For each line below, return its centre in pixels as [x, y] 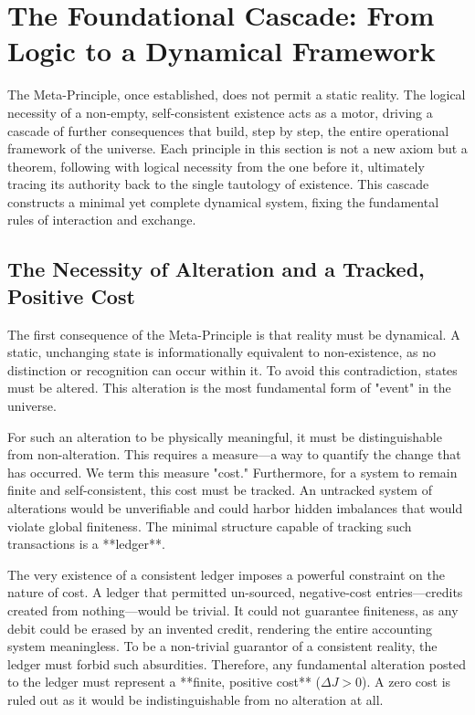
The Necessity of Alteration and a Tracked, [216, 269]
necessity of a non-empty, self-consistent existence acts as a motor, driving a [220, 112]
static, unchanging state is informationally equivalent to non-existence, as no [222, 352]
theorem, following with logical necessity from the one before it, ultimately [216, 166]
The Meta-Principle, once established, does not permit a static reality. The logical [237, 95]
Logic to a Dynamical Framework [222, 51]
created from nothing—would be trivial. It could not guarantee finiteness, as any [233, 610]
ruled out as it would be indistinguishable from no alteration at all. [195, 699]
